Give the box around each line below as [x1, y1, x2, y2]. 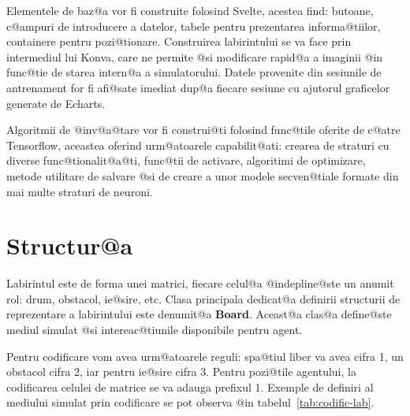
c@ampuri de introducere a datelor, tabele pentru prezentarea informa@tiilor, [6, 17, 381, 34]
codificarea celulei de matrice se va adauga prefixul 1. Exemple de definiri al [6, 378, 374, 395]
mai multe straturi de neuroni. [6, 183, 153, 199]
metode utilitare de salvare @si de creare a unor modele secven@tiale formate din [6, 167, 399, 184]
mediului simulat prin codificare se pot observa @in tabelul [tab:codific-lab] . [6, 394, 375, 410]
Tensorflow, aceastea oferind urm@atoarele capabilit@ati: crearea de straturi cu [6, 136, 389, 153]
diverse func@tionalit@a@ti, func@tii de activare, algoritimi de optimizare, [6, 152, 366, 169]
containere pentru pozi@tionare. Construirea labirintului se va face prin [6, 33, 352, 50]
